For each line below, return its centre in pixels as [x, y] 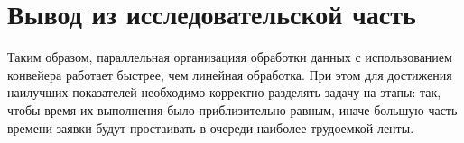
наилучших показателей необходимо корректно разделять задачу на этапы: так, [224, 92]
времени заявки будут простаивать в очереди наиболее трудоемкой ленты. [211, 127]
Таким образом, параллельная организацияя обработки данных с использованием [230, 57]
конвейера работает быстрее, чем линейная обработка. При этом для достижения [230, 74]
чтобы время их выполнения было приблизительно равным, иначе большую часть [232, 109]
